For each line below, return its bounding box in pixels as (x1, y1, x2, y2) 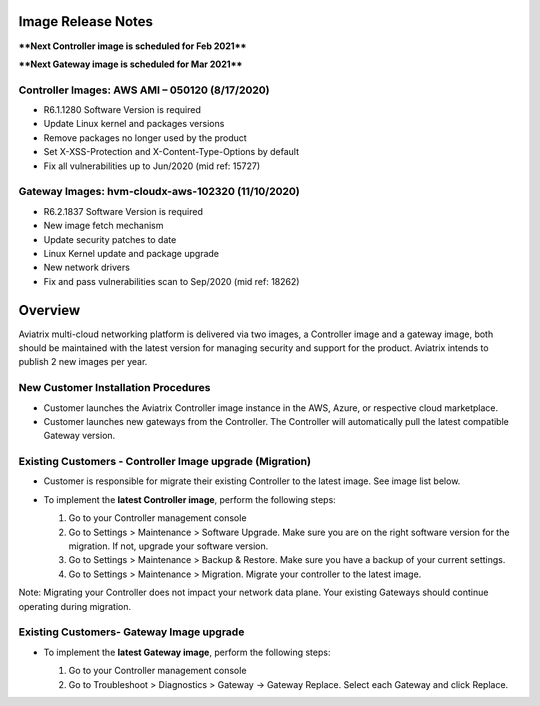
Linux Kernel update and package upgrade (43, 247, 220, 259)
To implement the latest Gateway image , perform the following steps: (43, 646, 331, 658)
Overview (18, 301, 81, 319)
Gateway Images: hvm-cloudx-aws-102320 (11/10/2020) (18, 185, 300, 199)
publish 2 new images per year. (18, 356, 148, 368)
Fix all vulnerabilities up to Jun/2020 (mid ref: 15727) (43, 160, 261, 172)
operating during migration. (18, 600, 132, 612)
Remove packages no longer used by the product (43, 131, 247, 144)
